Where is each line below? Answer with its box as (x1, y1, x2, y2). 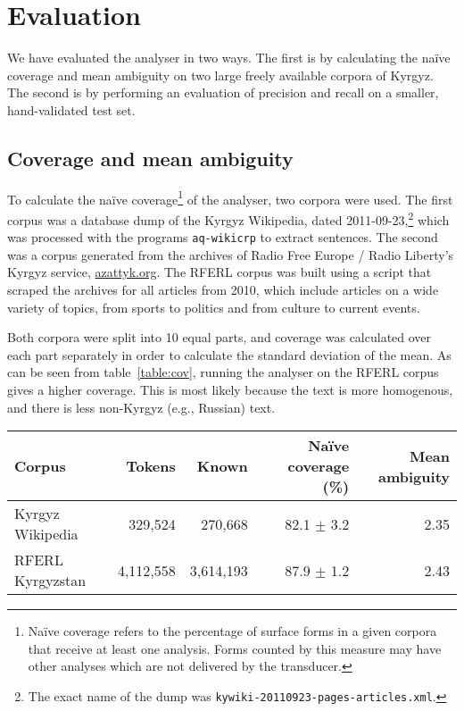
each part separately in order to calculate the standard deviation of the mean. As (7, 345, 452, 364)
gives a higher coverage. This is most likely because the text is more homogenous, (7, 381, 453, 399)
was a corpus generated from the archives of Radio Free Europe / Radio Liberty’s (7, 245, 454, 263)
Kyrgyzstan (14, 570, 87, 591)
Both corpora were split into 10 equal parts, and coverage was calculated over (7, 328, 432, 347)
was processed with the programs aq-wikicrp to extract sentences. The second (7, 228, 438, 247)
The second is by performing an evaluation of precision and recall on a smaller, (7, 83, 439, 102)
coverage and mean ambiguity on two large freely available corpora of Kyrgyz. (7, 65, 434, 84)
